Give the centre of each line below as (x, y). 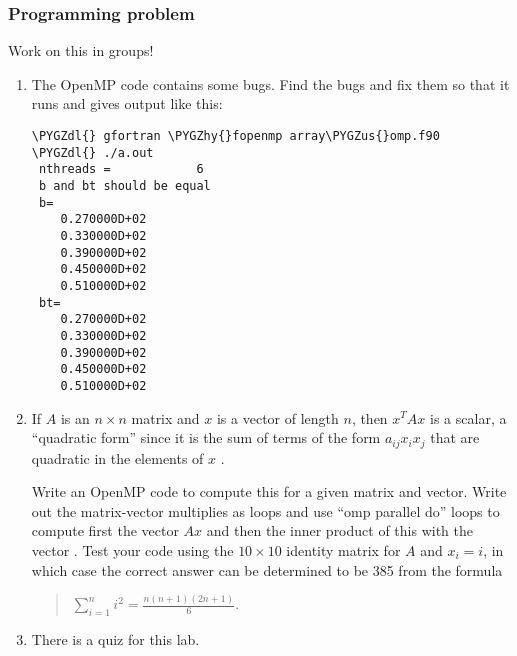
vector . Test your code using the (132, 549)
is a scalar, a (468, 417)
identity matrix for (343, 549)
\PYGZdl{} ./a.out (92, 152)
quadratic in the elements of (117, 457)
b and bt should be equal (124, 185)
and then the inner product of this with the (339, 530)
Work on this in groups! (81, 50)
